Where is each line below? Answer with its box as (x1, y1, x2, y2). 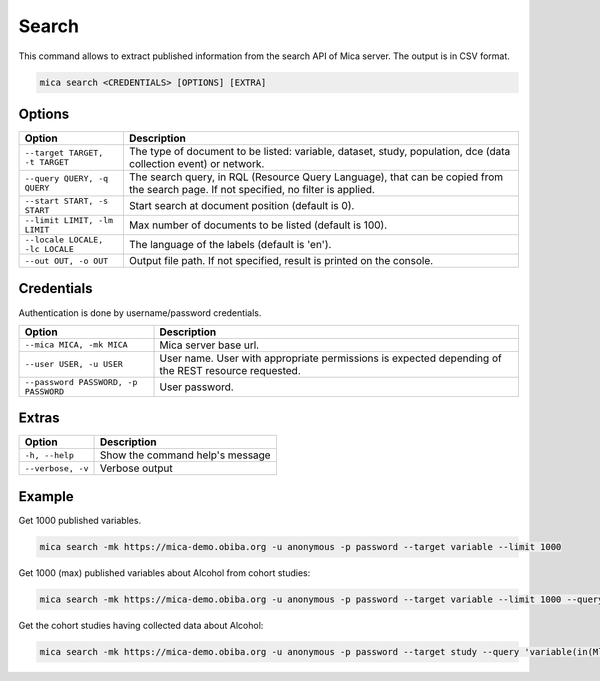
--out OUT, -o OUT (24, 255, 109, 266)
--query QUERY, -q (24, 173, 109, 184)
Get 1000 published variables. (18, 514, 142, 526)
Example (18, 488, 74, 505)
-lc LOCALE (24, 244, 75, 255)
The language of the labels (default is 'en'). (128, 238, 332, 252)
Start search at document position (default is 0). (128, 199, 355, 213)
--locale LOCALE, (24, 235, 104, 245)
